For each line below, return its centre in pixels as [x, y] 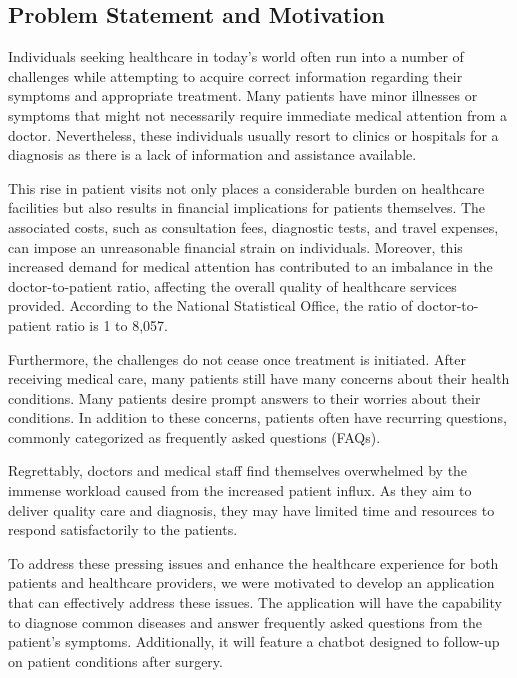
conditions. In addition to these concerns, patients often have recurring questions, [257, 417]
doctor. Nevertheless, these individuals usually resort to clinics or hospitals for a [253, 134]
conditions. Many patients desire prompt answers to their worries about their [244, 397]
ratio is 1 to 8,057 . [111, 324]
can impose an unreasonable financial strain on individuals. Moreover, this [235, 246]
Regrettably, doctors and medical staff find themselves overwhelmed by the [238, 470]
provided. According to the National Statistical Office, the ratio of [210, 305]
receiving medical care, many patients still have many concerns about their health [259, 378]
